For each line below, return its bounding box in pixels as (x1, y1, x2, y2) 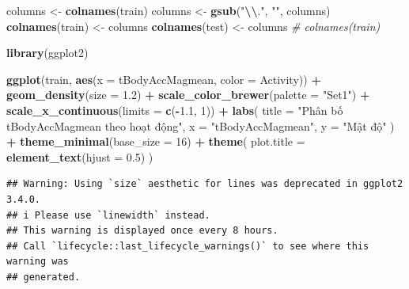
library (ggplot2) (6, 44, 89, 61)
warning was (6, 256, 69, 268)
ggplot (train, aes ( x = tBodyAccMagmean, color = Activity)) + (6, 70, 321, 87)
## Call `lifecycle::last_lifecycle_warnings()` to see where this (6, 240, 369, 252)
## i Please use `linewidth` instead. (6, 209, 210, 221)
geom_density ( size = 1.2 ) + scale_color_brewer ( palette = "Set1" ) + (6, 86, 370, 103)
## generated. (6, 271, 81, 283)
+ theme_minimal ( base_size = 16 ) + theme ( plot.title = (6, 133, 305, 150)
